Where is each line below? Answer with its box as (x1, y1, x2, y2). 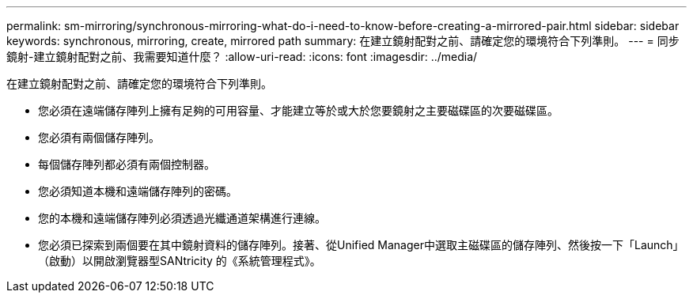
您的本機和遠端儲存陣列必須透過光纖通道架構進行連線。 (38, 211, 326, 225)
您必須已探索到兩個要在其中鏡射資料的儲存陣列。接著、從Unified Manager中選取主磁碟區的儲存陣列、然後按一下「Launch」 (38, 238, 684, 252)
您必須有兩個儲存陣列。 (38, 131, 160, 144)
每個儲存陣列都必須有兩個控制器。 (38, 157, 215, 171)
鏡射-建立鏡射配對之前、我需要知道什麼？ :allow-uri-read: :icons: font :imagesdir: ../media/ (6, 50, 478, 63)
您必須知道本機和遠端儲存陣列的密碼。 (38, 184, 237, 198)
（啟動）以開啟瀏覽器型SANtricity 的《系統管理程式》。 (38, 254, 321, 267)
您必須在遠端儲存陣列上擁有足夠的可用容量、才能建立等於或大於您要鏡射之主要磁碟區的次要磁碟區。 (38, 104, 559, 117)
